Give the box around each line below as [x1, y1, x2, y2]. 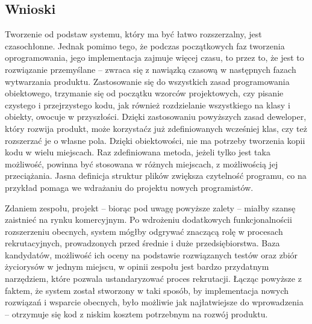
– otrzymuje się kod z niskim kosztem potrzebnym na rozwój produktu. [5, 307, 268, 320]
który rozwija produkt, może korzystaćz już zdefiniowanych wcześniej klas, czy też [5, 122, 307, 134]
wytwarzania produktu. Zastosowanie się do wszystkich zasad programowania [5, 75, 290, 87]
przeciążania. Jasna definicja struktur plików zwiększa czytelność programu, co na [5, 169, 307, 182]
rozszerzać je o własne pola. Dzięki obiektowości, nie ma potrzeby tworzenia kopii [5, 134, 305, 146]
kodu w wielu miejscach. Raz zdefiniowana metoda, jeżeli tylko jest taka [5, 146, 270, 158]
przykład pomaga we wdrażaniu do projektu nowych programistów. [5, 181, 254, 193]
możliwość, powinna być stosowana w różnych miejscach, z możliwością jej [5, 157, 278, 170]
